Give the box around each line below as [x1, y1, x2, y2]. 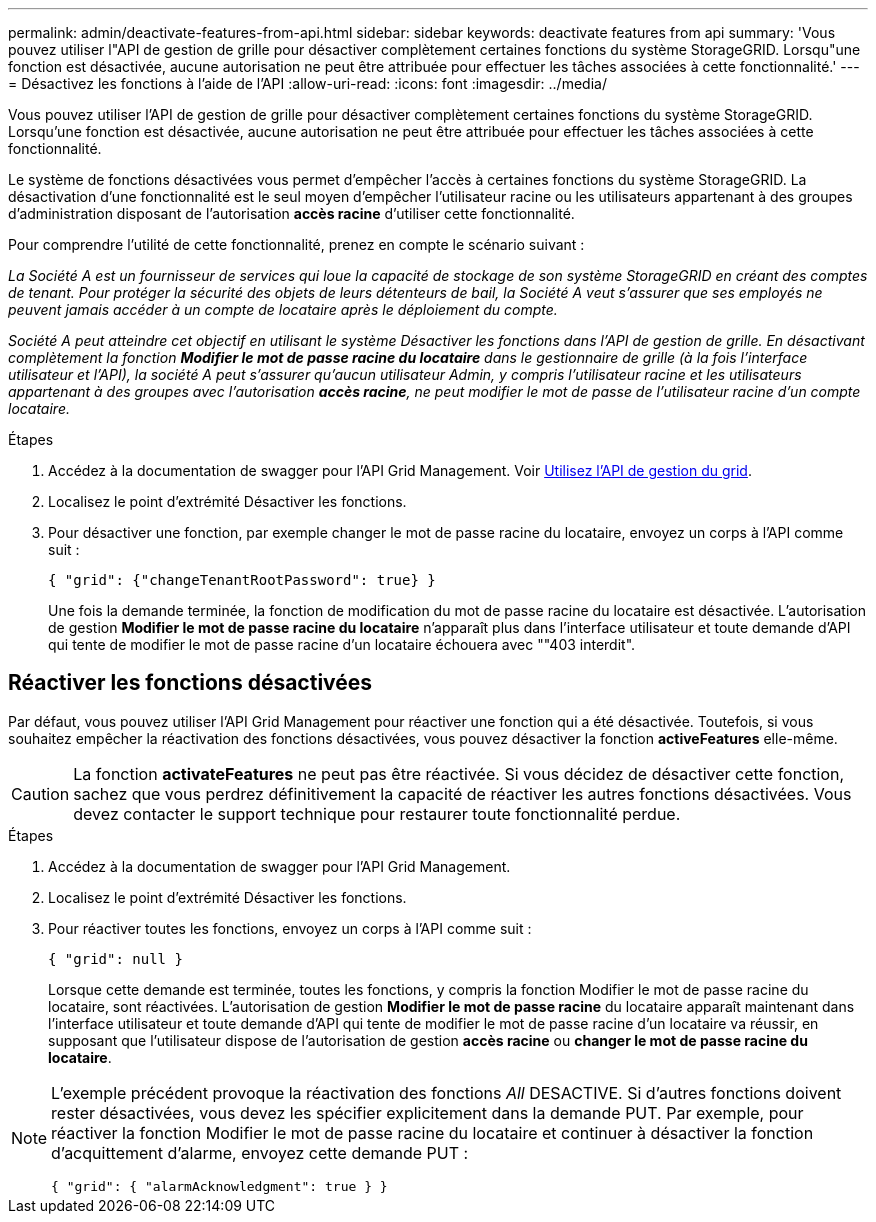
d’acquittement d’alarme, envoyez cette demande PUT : [51, 1142, 469, 1163]
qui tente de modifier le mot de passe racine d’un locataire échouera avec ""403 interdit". [48, 636, 636, 653]
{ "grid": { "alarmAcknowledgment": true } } [51, 1178, 388, 1194]
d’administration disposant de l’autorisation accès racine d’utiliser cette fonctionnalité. [8, 205, 575, 222]
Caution [11, 783, 70, 804]
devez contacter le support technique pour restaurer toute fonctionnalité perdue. [73, 803, 681, 824]
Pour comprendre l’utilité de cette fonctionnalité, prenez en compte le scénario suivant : [8, 236, 585, 253]
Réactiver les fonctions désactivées [8, 670, 373, 696]
